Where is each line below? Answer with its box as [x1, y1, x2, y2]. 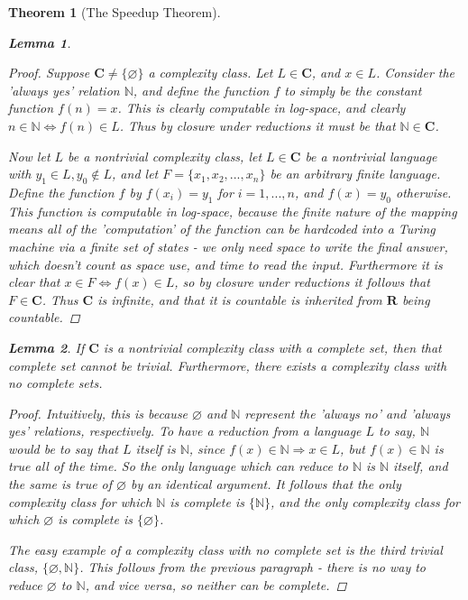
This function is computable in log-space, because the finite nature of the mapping [8, 201, 457, 220]
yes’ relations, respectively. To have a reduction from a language [8, 421, 362, 440]
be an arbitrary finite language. [270, 164, 441, 183]
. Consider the [375, 63, 455, 82]
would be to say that [8, 438, 119, 457]
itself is [135, 438, 176, 457]
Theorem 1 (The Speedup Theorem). [8, 3, 221, 21]
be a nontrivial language [305, 146, 437, 165]
